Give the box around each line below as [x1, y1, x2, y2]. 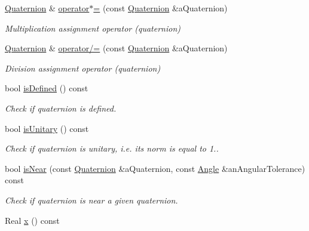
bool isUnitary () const [5, 122, 89, 134]
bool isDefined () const [5, 82, 88, 94]
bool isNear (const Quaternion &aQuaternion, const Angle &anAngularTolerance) [5, 162, 305, 174]
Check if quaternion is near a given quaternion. [5, 193, 178, 206]
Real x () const [5, 214, 60, 226]
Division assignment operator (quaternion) [5, 61, 161, 74]
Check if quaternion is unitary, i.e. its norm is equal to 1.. [5, 142, 219, 155]
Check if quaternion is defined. [5, 101, 117, 114]
